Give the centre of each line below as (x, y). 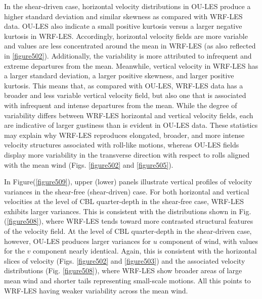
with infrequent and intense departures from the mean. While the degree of (121, 105)
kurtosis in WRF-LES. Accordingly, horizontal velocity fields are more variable (126, 36)
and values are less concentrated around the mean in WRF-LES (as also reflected (130, 46)
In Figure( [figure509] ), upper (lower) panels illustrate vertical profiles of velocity (128, 182)
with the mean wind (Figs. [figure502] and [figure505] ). (89, 164)
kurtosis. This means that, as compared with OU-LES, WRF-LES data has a (124, 85)
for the (14, 251)
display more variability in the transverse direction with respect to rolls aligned (127, 154)
